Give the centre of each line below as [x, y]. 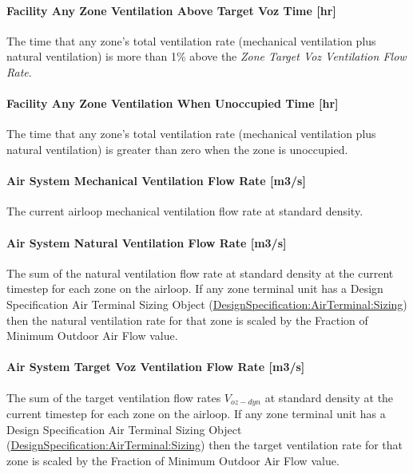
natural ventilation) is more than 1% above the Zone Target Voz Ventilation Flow [206, 56]
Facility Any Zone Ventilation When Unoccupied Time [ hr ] [173, 103]
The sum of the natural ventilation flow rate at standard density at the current [200, 273]
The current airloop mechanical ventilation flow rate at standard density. [185, 211]
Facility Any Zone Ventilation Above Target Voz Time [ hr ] [171, 10]
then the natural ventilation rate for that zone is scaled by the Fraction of [187, 320]
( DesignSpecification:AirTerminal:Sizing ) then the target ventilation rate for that [205, 445]
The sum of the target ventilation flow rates [114, 397]
